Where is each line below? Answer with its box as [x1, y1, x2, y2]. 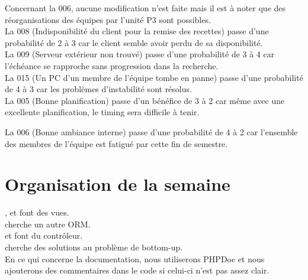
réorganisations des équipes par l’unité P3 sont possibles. [5, 13, 211, 25]
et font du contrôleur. [5, 229, 83, 242]
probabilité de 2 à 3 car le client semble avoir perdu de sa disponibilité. [5, 36, 263, 48]
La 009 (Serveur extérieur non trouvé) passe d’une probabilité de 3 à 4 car [5, 48, 275, 60]
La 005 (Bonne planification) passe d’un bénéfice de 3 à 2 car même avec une [5, 94, 285, 106]
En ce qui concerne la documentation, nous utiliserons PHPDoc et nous [5, 252, 265, 265]
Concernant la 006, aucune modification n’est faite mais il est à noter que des [5, 2, 286, 14]
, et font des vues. [5, 206, 69, 219]
